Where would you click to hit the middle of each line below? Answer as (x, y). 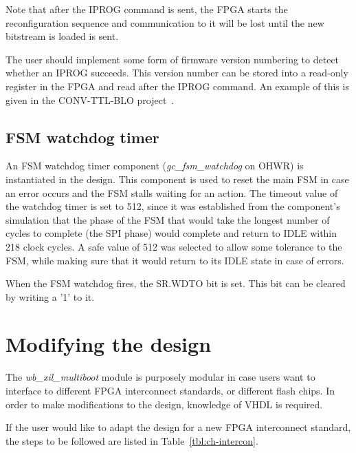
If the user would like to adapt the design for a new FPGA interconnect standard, (178, 427)
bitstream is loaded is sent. (62, 36)
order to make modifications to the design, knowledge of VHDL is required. (164, 404)
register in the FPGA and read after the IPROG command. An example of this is (177, 86)
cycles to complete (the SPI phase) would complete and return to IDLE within (171, 233)
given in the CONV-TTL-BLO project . (90, 99)
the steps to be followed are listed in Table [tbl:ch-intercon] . (132, 440)
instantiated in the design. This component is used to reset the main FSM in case (177, 179)
